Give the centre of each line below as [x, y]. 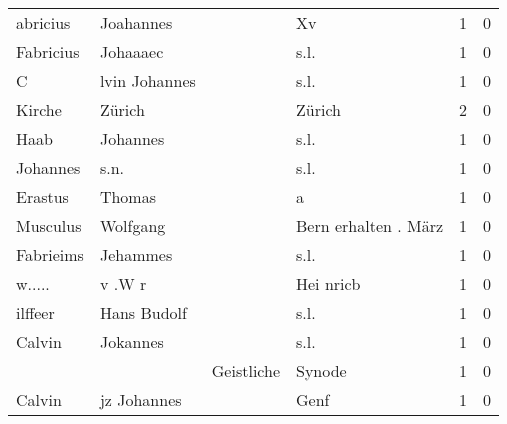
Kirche [39, 109]
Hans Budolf [143, 312]
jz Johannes [140, 399]
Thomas [128, 196]
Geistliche [246, 370]
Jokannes [131, 341]
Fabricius [48, 51]
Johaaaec [131, 51]
